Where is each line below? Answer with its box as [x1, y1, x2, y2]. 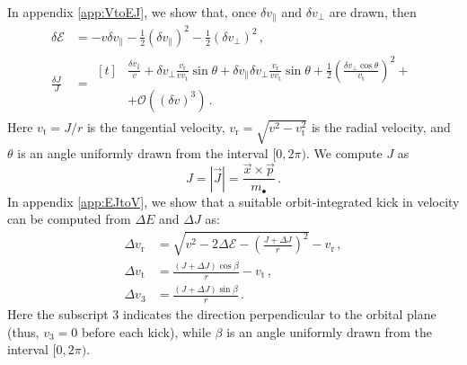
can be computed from [7, 209, 131, 228]
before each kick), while [81, 322, 211, 341]
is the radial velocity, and [311, 117, 451, 136]
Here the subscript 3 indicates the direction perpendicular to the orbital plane [7, 305, 436, 324]
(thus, [7, 322, 40, 341]
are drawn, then [329, 3, 417, 21]
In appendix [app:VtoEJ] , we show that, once [7, 3, 257, 21]
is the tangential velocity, [86, 117, 225, 136]
